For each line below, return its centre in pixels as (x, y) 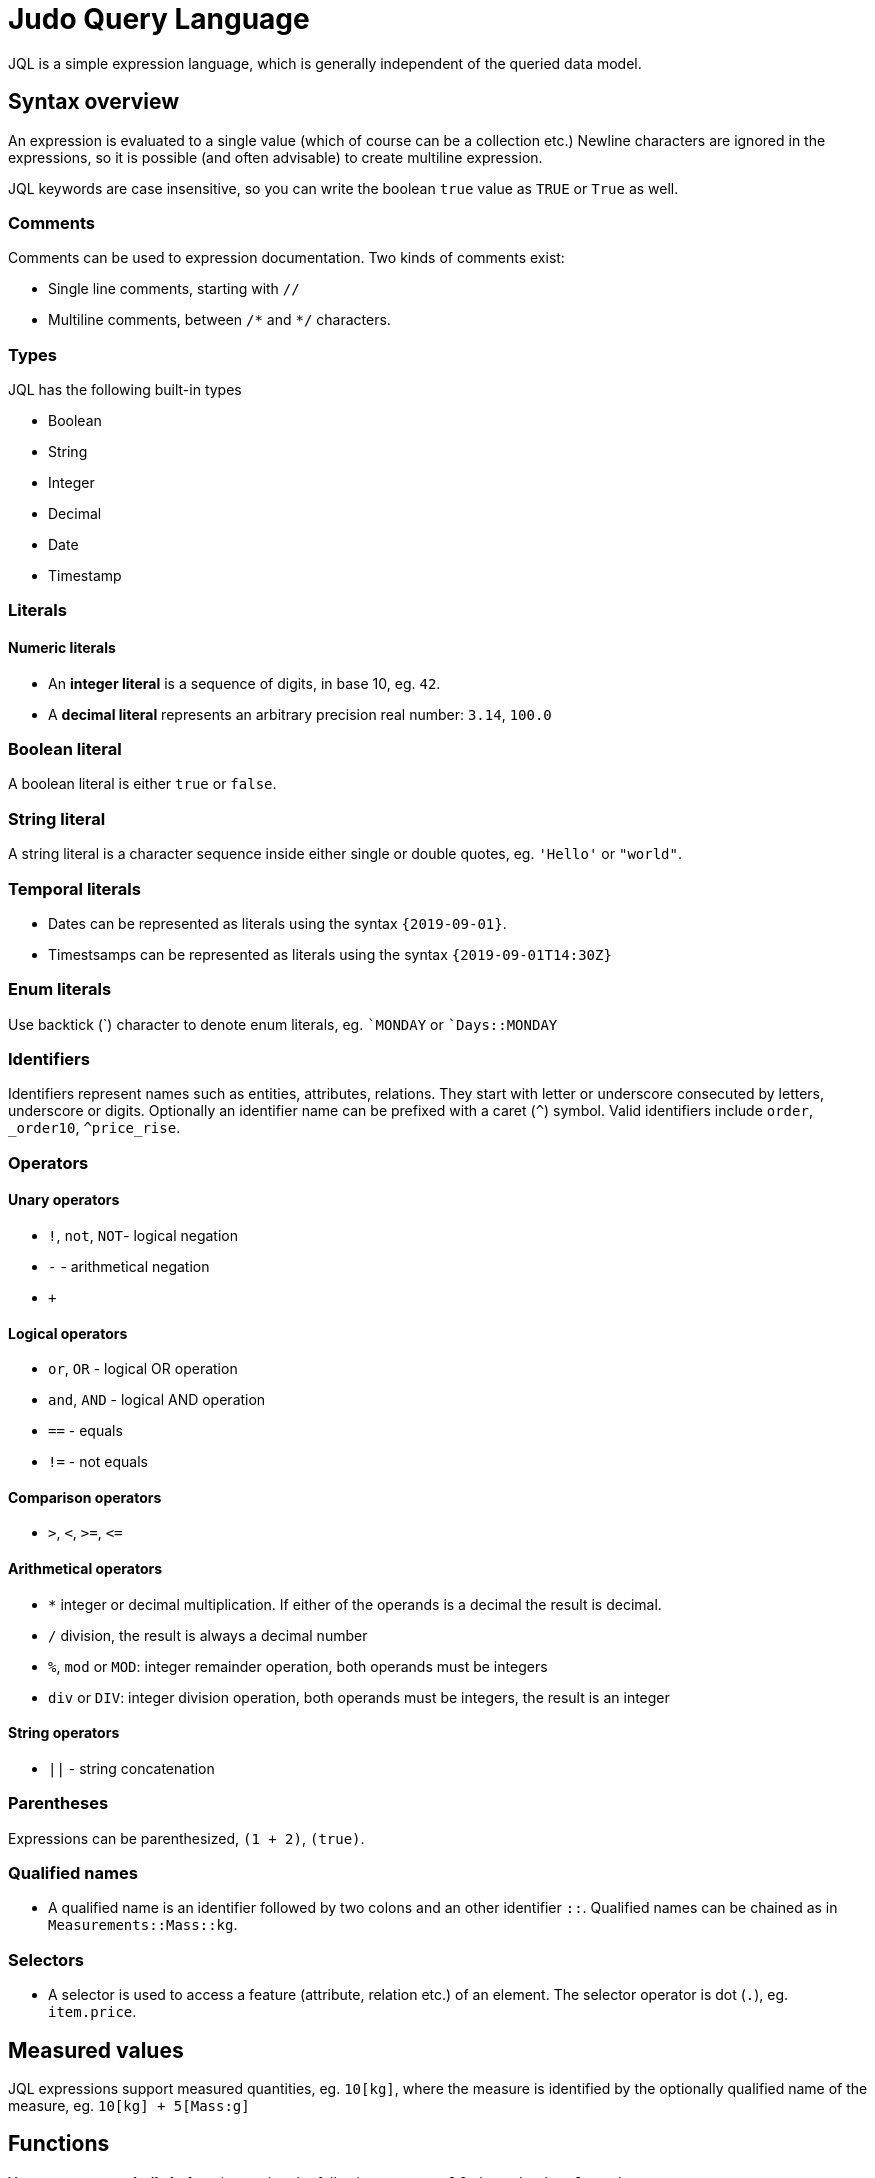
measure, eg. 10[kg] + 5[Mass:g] (129, 2105)
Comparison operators (85, 1497)
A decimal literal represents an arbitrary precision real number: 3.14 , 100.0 (300, 714)
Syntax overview (94, 102)
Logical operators (68, 1333)
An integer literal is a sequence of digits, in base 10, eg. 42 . (244, 683)
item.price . (92, 2012)
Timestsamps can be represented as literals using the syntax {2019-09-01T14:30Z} (330, 954)
